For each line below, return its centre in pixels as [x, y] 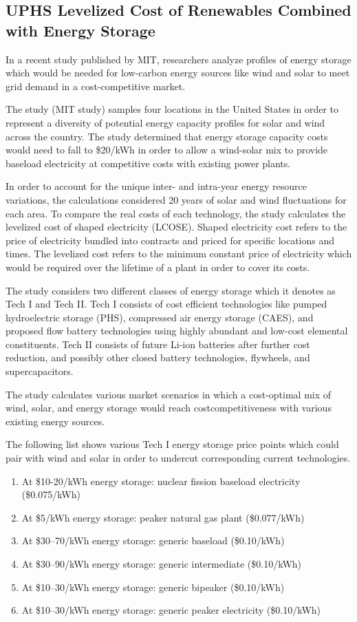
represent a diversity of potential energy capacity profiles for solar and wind [165, 122]
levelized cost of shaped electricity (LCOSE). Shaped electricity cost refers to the [176, 227]
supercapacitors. [40, 371]
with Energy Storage [80, 30]
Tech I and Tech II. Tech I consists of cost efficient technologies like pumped [166, 304]
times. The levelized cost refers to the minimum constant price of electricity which [179, 254]
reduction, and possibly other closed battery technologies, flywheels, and [158, 357]
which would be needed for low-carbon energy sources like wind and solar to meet [178, 73]
